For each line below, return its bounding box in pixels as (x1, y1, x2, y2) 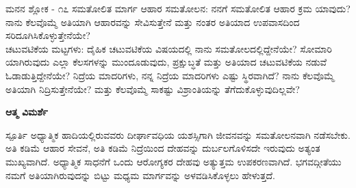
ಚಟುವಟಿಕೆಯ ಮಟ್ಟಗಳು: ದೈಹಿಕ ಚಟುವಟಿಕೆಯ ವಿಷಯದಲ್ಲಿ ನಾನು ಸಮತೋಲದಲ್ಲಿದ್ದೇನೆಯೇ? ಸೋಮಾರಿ (5, 41, 332, 55)
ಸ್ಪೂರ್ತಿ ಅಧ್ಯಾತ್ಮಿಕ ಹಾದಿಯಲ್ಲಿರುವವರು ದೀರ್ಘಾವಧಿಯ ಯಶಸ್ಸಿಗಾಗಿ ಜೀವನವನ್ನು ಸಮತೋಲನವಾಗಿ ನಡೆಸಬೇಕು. (5, 127, 351, 142)
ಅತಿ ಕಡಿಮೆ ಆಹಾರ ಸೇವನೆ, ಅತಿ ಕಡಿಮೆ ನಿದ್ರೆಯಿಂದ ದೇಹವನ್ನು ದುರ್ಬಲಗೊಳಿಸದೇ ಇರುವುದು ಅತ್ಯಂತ (5, 141, 320, 155)
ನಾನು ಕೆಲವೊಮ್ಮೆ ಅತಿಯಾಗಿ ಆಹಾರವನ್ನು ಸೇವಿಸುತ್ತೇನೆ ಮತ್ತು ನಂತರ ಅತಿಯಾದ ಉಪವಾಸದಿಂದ (5, 14, 300, 29)
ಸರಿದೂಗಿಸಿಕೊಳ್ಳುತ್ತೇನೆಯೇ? (5, 28, 90, 42)
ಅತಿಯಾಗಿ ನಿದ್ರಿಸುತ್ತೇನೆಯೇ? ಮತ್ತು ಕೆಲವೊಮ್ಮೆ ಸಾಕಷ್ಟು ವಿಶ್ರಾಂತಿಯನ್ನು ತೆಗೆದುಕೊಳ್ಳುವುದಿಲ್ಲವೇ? (5, 81, 300, 96)
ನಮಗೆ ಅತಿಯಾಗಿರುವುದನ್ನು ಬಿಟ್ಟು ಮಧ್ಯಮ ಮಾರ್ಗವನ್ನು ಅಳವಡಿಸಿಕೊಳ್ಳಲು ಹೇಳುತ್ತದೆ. (5, 167, 276, 182)
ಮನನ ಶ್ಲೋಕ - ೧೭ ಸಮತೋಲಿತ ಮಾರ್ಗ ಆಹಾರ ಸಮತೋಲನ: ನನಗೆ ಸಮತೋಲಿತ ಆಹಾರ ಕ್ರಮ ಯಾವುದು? (5, 1, 351, 15)
